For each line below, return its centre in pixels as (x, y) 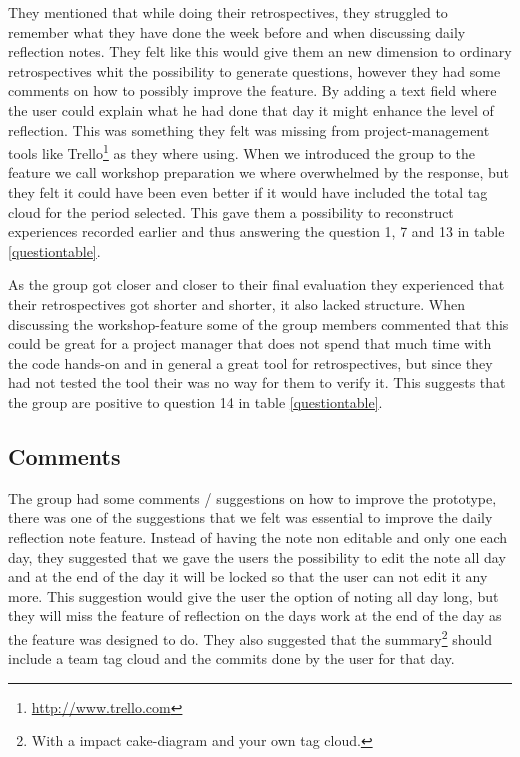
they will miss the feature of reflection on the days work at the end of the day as (255, 615)
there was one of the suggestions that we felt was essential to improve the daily (250, 517)
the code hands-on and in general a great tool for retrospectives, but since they (250, 362)
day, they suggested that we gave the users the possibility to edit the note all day (257, 556)
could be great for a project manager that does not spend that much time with (250, 343)
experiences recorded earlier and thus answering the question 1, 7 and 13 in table (256, 231)
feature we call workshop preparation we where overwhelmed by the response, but (258, 172)
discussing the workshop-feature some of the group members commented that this (258, 323)
